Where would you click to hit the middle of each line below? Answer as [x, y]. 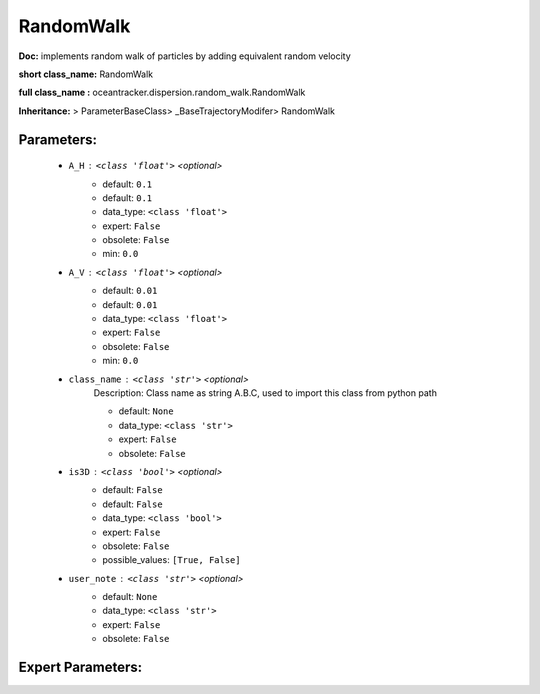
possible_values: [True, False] [171, 560]
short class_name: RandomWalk [86, 74]
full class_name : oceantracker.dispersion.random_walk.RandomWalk [162, 92]
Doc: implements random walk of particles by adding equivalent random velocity [185, 56]
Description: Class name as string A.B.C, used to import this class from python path [265, 392]
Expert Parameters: [80, 667]
